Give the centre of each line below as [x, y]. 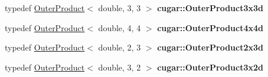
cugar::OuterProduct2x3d [210, 47]
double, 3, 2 [120, 67]
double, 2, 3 [120, 47]
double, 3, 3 [120, 8]
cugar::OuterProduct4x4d [210, 27]
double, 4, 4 [120, 27]
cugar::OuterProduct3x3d [210, 8]
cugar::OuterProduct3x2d [210, 67]
